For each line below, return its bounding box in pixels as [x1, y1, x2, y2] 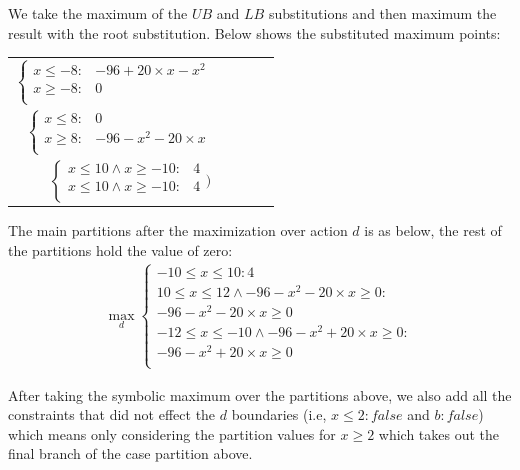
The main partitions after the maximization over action [8, 220, 348, 241]
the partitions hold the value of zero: [8, 239, 233, 260]
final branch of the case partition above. [8, 443, 253, 464]
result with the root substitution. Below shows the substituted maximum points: [8, 22, 501, 43]
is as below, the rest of [364, 220, 502, 241]
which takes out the [378, 423, 500, 444]
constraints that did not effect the [8, 404, 216, 425]
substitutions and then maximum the [268, 3, 497, 23]
